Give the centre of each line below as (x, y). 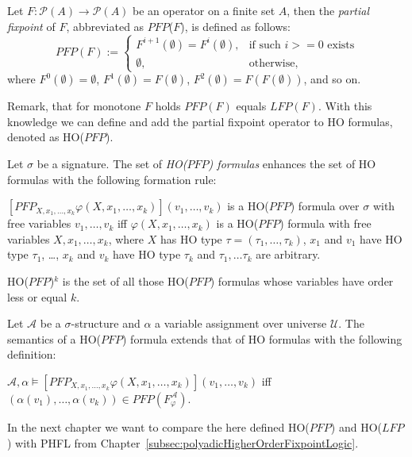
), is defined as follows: (235, 26)
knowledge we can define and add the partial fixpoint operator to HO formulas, (200, 121)
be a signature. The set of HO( (112, 164)
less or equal (37, 296)
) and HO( (356, 426)
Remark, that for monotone (74, 106)
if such (265, 45)
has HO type (191, 238)
